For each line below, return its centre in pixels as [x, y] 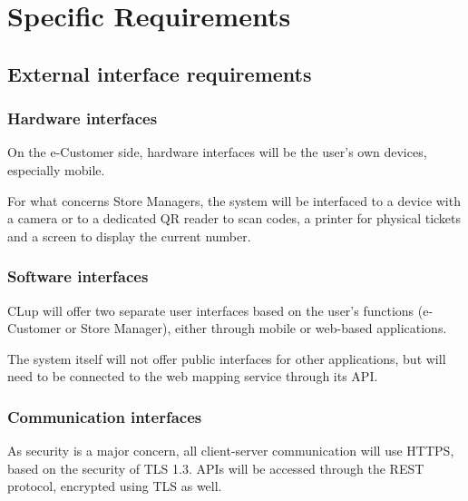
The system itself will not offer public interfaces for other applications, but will [227, 358]
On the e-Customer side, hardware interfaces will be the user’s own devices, [217, 152]
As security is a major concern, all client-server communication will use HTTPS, [231, 451]
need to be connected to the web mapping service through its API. [193, 376]
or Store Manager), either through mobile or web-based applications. [256, 328]
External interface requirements [160, 73]
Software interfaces [78, 276]
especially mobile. [56, 169]
